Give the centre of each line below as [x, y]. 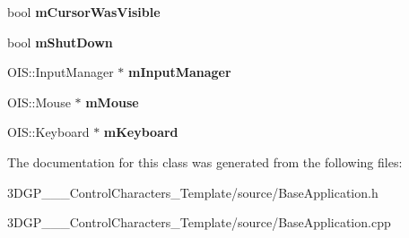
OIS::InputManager [61, 72]
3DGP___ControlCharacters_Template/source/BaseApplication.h [193, 192]
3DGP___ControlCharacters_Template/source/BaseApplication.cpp [199, 222]
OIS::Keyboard [48, 132]
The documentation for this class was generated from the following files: [205, 161]
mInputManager [180, 72]
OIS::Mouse [39, 102]
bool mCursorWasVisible [84, 12]
